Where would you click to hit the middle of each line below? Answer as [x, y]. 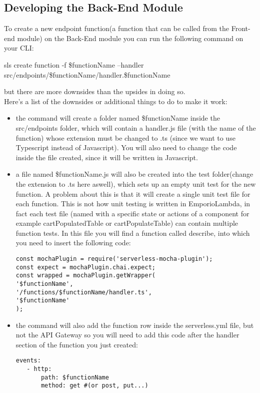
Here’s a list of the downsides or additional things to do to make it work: [116, 101]
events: [28, 361]
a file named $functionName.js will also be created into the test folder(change [134, 174]
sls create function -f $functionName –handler [74, 64]
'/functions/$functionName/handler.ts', [84, 292]
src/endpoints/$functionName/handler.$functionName [87, 74]
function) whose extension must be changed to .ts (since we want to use [125, 137]
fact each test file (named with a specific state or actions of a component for [132, 213]
